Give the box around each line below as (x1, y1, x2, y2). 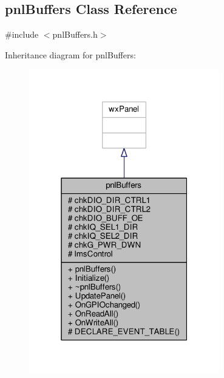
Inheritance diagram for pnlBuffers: (5, 48, 136, 61)
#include (5, 28, 39, 41)
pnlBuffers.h (52, 28, 98, 41)
